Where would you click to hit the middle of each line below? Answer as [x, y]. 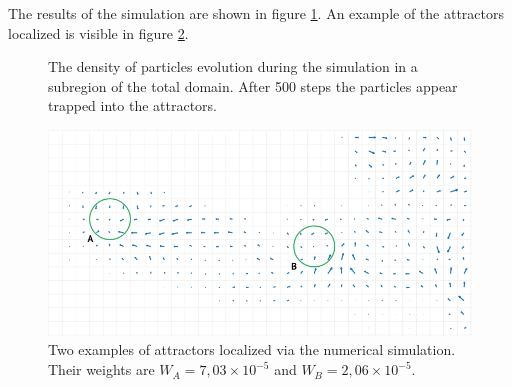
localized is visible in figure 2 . [98, 32]
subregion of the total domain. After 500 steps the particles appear [253, 85]
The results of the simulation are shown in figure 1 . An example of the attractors [256, 13]
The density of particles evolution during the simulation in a [233, 66]
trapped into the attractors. [132, 105]
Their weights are [101, 369]
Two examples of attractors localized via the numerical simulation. [252, 349]
